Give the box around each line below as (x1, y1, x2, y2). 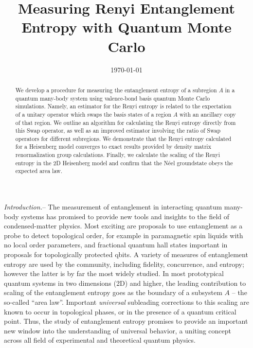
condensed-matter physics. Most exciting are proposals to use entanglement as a (4, 221, 243, 231)
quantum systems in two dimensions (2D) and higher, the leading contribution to (4, 278, 246, 288)
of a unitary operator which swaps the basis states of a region (15, 110, 172, 118)
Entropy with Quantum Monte (21, 17, 232, 37)
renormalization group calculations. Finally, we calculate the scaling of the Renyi (15, 151, 220, 159)
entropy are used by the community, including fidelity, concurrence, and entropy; (4, 259, 244, 269)
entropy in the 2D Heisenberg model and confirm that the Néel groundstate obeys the (15, 158, 233, 167)
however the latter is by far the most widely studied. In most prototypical (4, 268, 224, 278)
